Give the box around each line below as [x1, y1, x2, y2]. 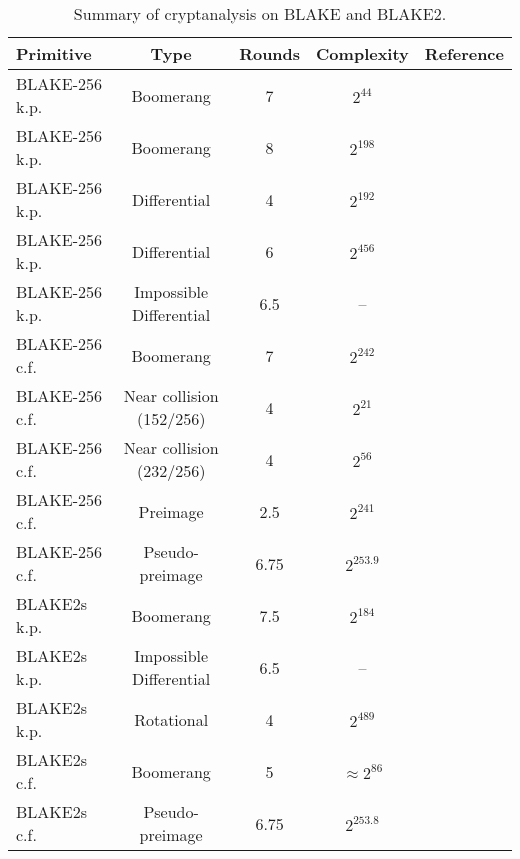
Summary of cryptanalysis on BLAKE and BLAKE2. [73, 2, 447, 25]
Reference [424, 42, 504, 65]
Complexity [316, 42, 409, 65]
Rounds [239, 42, 301, 65]
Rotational [134, 707, 209, 731]
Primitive [16, 42, 92, 65]
